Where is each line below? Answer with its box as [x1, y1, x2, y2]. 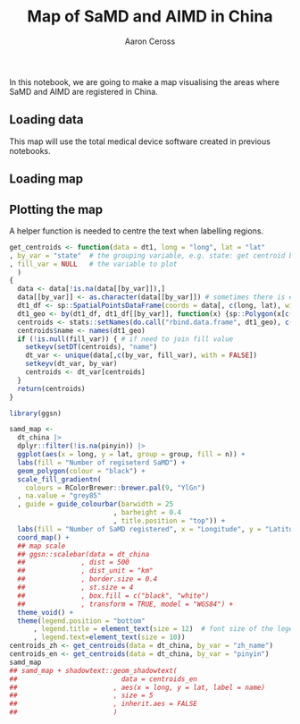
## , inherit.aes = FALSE [9, 700, 198, 709]
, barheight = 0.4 [112, 508, 181, 517]
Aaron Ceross [124, 36, 176, 47]
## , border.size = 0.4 [17, 575, 158, 583]
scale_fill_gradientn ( [17, 474, 102, 484]
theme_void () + [17, 608, 74, 617]
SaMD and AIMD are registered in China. [9, 86, 158, 97]
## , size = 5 [9, 691, 154, 700]
